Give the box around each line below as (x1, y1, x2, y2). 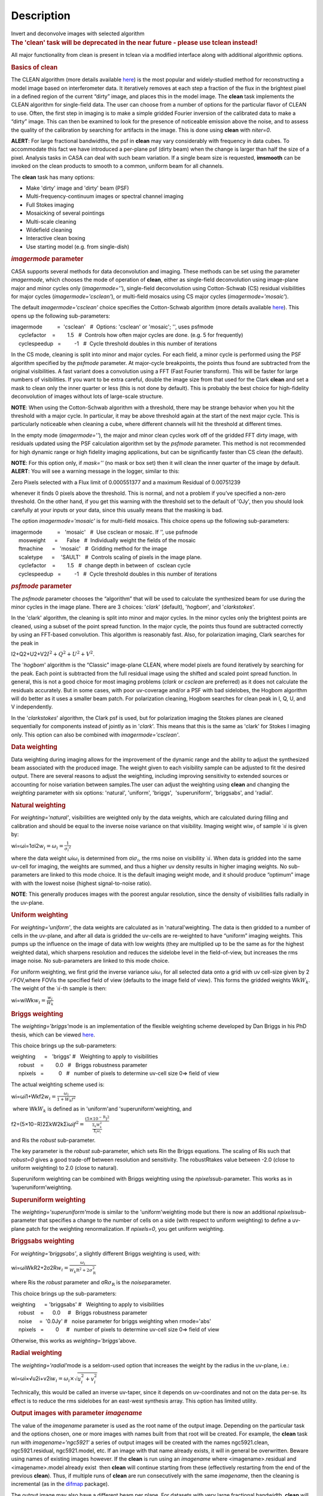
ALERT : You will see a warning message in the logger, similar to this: (11, 467, 179, 475)
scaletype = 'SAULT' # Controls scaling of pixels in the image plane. (18, 554, 202, 561)
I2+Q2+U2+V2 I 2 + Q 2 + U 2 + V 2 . (11, 650, 95, 658)
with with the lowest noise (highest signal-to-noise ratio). (11, 880, 152, 887)
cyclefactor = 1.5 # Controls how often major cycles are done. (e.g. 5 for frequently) (18, 332, 243, 339)
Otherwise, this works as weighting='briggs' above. (11, 1337, 137, 1344)
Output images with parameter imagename (11, 1409, 142, 1418)
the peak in (11, 639, 39, 646)
